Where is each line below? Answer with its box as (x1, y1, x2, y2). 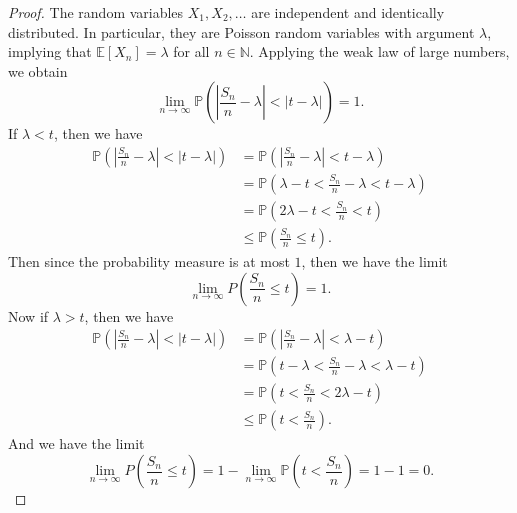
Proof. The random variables (8, 2, 184, 22)
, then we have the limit (301, 251, 448, 272)
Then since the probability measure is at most (8, 251, 290, 272)
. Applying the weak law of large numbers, (249, 41, 510, 62)
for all (173, 41, 210, 62)
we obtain (8, 60, 68, 81)
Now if (8, 305, 49, 326)
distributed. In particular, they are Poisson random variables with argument (8, 21, 475, 42)
